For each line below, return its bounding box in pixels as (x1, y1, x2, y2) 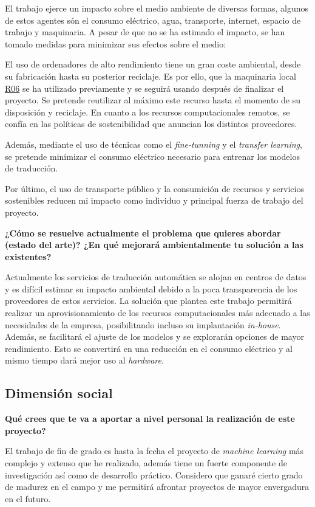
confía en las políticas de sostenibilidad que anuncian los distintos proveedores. (5, 117, 297, 130)
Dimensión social (5, 384, 113, 402)
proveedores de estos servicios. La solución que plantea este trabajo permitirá (5, 294, 292, 307)
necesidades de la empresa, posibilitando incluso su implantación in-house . (5, 318, 281, 331)
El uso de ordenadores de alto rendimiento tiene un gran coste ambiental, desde (5, 58, 301, 71)
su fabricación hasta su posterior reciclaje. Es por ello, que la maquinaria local (5, 69, 296, 82)
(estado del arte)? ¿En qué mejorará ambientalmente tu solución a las (5, 238, 303, 251)
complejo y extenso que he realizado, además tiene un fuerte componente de (5, 457, 287, 469)
